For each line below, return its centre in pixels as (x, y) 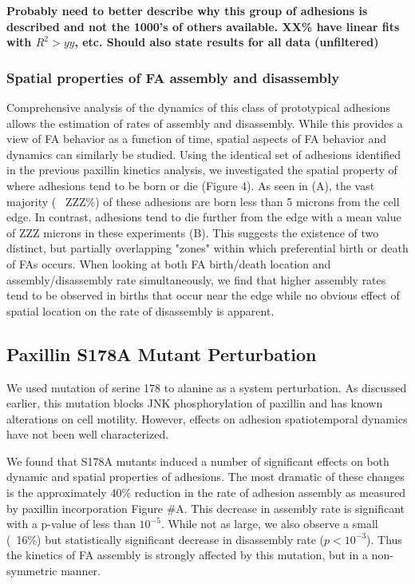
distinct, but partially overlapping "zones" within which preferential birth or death (207, 248)
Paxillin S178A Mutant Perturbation (162, 354)
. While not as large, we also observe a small (269, 524)
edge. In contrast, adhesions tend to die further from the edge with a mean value (204, 217)
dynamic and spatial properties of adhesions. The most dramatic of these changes (206, 477)
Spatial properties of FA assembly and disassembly (173, 77)
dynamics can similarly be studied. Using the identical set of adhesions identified (204, 154)
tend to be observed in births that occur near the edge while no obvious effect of (203, 295)
